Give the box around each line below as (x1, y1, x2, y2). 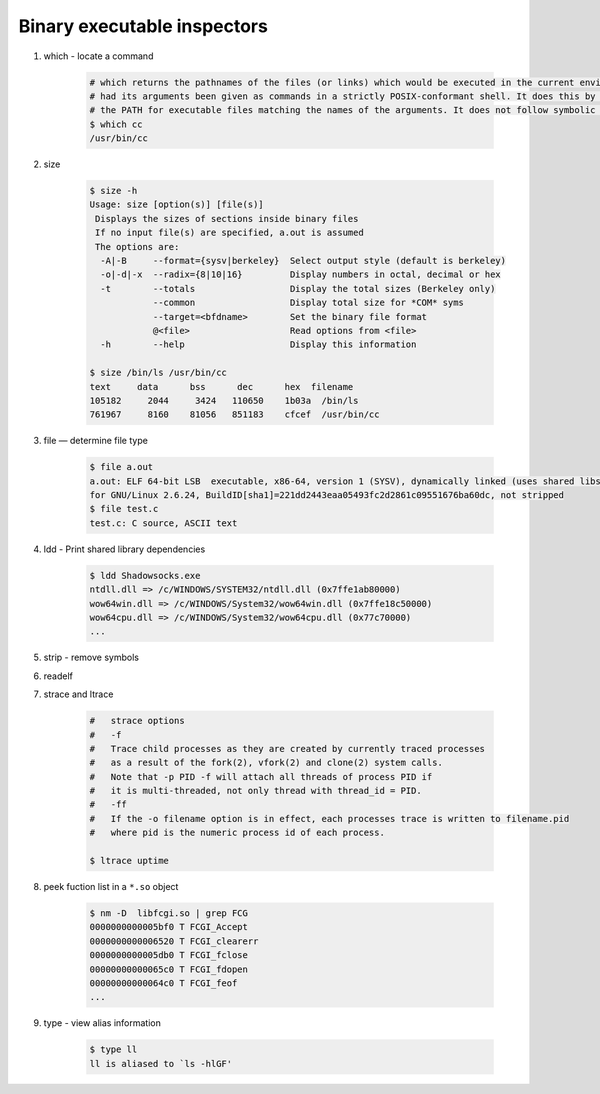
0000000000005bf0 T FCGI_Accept (89, 921, 249, 933)
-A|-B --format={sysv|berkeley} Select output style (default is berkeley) (100, 255, 507, 267)
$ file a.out (89, 461, 154, 473)
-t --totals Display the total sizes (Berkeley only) (100, 283, 496, 294)
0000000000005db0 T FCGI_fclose (89, 950, 249, 961)
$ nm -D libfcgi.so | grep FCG (89, 908, 249, 919)
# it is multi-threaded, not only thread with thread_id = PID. (89, 785, 422, 797)
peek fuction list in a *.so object (43, 881, 179, 893)
